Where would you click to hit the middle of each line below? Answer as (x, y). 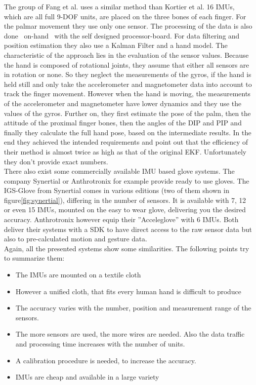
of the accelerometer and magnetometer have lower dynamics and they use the (123, 103)
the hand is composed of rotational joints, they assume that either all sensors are (127, 64)
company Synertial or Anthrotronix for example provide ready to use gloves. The (127, 180)
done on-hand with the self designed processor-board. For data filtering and (122, 35)
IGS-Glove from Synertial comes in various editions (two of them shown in (117, 190)
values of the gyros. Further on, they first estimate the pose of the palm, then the (128, 113)
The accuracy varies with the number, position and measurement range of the (133, 308)
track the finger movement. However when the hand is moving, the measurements (127, 94)
